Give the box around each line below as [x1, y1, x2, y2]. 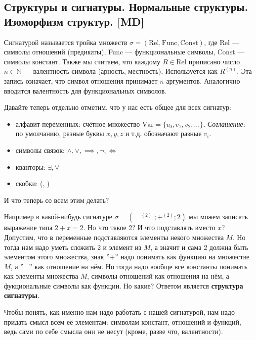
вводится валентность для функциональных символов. [4, 85, 167, 96]
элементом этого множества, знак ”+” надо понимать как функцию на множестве [4, 251, 250, 262]
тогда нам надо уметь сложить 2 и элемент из [4, 242, 142, 252]
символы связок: [15, 145, 65, 155]
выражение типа [4, 222, 53, 233]
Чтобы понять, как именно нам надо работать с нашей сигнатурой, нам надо [4, 307, 235, 317]
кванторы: [15, 161, 45, 172]
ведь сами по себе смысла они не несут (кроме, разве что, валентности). [4, 326, 223, 337]
